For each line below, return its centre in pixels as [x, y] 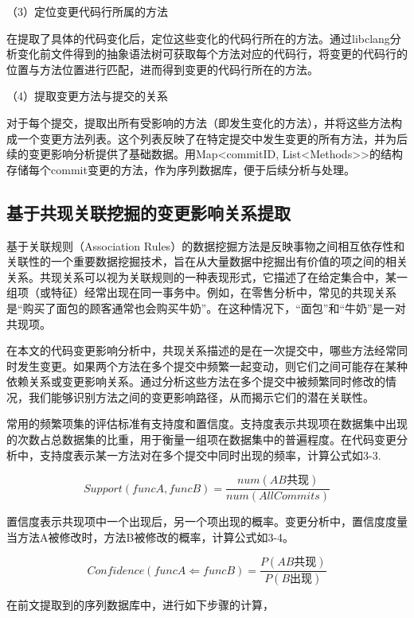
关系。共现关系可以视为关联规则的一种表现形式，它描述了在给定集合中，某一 [207, 276]
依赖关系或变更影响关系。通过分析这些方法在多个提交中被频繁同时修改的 [196, 381]
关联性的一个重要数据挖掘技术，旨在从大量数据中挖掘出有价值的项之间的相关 [207, 261]
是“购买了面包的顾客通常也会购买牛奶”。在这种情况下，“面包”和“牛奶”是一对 [206, 307]
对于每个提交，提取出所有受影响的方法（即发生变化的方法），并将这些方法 [199, 122]
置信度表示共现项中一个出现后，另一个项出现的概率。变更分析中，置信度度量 [207, 521]
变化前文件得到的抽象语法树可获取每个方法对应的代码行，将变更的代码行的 [212, 54]
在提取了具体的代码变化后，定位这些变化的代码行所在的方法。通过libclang [198, 38]
